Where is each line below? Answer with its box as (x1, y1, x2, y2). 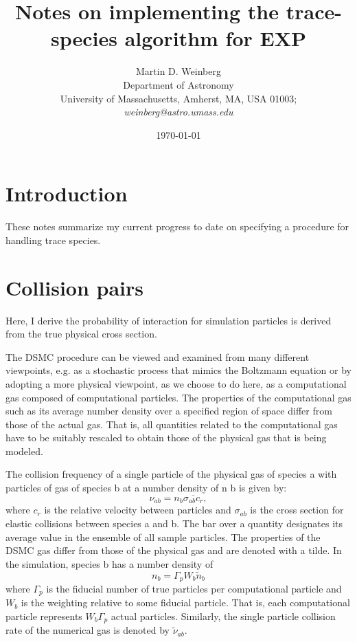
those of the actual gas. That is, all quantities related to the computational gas (5, 417, 338, 431)
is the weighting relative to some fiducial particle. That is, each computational (21, 595, 350, 610)
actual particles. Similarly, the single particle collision (111, 609, 336, 623)
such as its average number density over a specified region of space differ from (5, 403, 332, 418)
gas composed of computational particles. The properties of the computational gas (5, 390, 352, 404)
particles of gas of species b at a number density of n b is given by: (5, 480, 287, 495)
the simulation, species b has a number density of (5, 556, 214, 571)
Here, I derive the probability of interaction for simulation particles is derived (5, 313, 332, 327)
